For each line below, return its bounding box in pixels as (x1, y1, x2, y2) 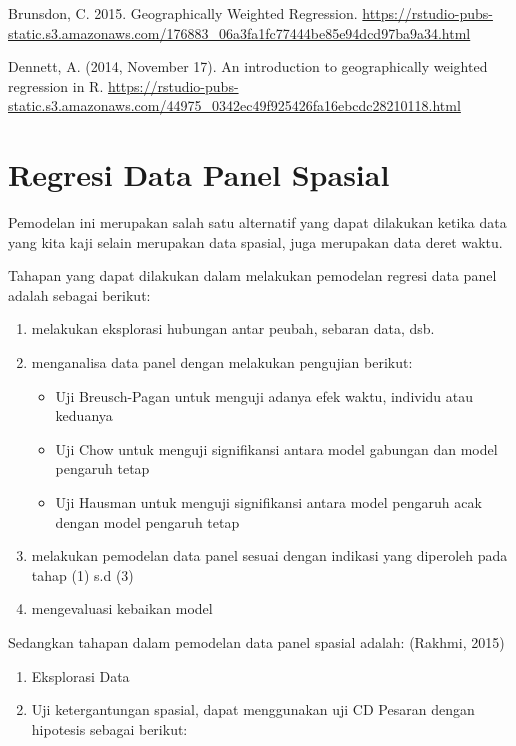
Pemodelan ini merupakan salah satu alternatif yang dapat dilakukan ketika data (8, 212, 507, 233)
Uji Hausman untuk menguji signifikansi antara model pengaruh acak (55, 492, 482, 513)
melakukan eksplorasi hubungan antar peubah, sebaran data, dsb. (31, 318, 435, 339)
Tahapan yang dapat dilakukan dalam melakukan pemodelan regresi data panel (8, 265, 497, 286)
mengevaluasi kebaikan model (31, 598, 213, 619)
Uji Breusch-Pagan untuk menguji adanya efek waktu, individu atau (55, 385, 474, 406)
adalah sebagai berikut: (8, 284, 151, 305)
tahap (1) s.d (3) (31, 564, 134, 585)
